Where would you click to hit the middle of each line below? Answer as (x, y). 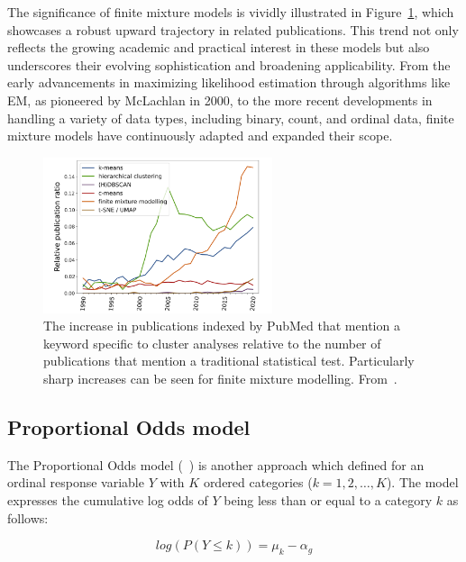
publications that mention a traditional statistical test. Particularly (229, 361)
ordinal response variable (76, 482)
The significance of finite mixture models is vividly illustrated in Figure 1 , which (231, 12)
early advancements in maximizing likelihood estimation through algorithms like (229, 82)
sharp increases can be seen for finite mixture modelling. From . (220, 379)
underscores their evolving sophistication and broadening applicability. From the (229, 64)
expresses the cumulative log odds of (108, 500)
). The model (422, 482)
